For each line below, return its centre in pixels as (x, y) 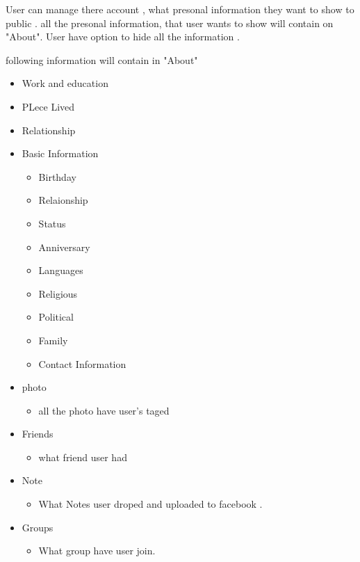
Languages (61, 270)
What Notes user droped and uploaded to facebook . (150, 504)
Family (53, 340)
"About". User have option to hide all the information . (123, 37)
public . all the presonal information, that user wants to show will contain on (170, 23)
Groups (38, 527)
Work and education (65, 83)
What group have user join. (97, 551)
